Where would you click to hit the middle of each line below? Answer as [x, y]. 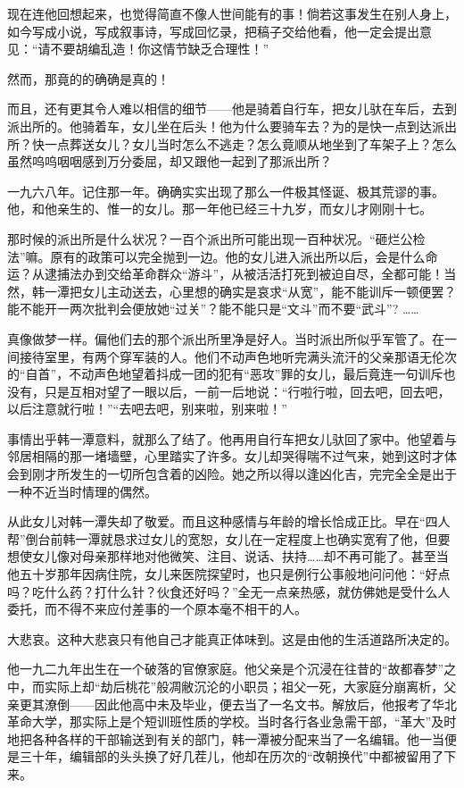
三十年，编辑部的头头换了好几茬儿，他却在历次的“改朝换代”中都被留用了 [232, 756]
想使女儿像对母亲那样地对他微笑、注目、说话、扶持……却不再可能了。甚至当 [228, 556]
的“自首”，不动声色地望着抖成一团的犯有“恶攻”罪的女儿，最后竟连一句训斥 [225, 374]
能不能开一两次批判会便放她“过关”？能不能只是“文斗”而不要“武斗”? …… [213, 309]
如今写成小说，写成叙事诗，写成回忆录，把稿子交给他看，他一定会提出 [213, 31]
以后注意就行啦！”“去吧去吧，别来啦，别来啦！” [147, 409]
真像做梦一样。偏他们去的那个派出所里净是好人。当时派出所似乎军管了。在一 [232, 338]
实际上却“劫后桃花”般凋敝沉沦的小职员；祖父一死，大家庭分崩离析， [244, 686]
